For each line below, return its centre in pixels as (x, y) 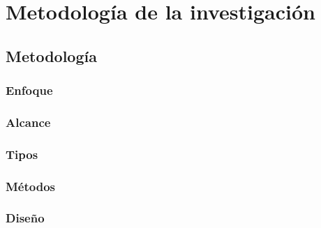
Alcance (28, 122)
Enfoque (29, 90)
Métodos (31, 186)
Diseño (25, 218)
